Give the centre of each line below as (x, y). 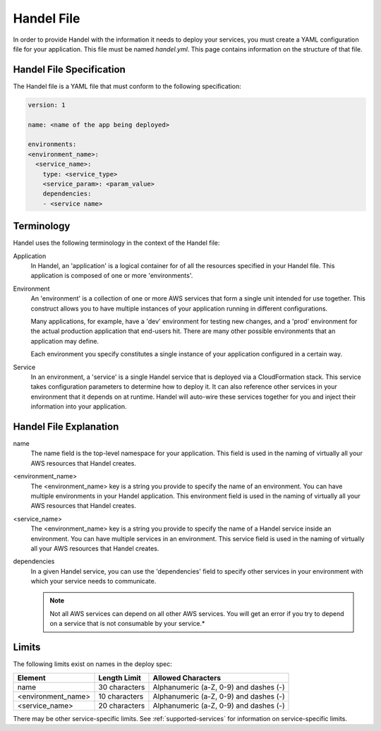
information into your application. (79, 406)
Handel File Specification (69, 70)
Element (31, 677)
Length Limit (120, 677)
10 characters (121, 696)
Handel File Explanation (66, 427)
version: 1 (47, 105)
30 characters (122, 687)
